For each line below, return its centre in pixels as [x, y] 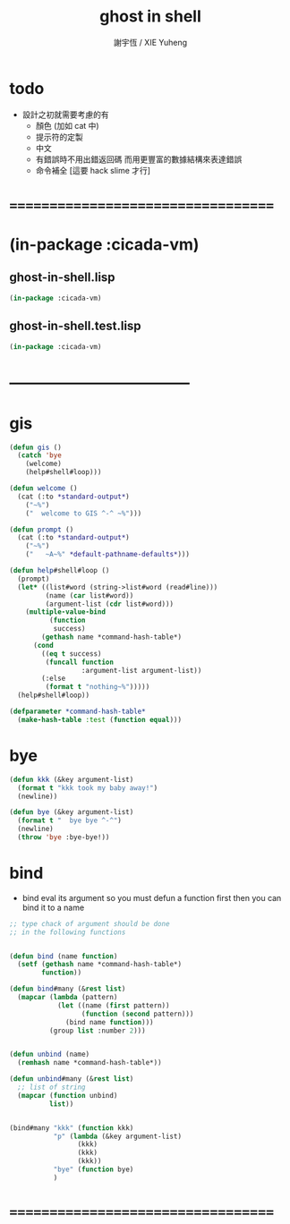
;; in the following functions [68, 932]
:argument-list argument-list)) [141, 670]
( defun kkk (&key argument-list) [72, 779]
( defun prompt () [42, 530]
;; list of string [52, 1088]
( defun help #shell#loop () [60, 571]
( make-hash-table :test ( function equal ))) [99, 719]
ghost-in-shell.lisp [62, 278]
